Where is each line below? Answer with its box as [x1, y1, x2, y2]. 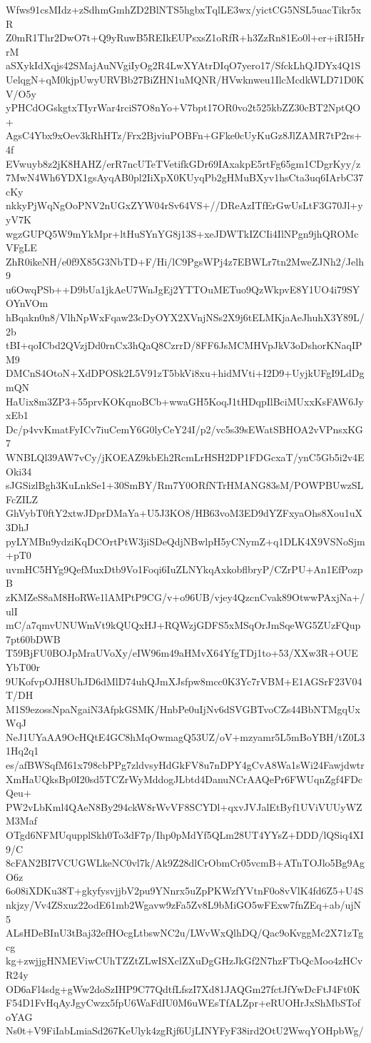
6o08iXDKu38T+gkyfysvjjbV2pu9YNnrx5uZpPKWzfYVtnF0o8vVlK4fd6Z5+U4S [6, 883, 364, 898]
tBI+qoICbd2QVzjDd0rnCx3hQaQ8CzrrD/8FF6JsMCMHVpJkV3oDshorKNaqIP [6, 338, 362, 353]
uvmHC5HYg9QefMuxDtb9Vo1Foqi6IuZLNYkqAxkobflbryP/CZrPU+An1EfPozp [6, 561, 363, 576]
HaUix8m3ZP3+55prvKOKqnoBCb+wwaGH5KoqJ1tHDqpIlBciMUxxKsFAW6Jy [6, 393, 364, 408]
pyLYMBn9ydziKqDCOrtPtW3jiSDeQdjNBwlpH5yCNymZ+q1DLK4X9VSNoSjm [6, 533, 365, 548]
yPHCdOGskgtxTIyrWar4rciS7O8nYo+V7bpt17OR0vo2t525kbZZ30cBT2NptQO [6, 100, 361, 115]
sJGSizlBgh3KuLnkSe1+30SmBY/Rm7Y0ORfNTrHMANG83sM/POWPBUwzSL [6, 478, 364, 493]
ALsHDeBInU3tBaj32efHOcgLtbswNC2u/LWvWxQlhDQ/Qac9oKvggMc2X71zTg [6, 925, 364, 940]
